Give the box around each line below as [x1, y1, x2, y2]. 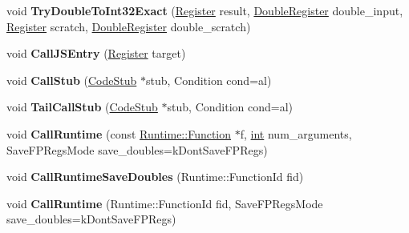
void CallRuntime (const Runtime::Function [6, 125, 232, 142]
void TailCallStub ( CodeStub [6, 98, 158, 115]
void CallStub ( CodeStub [6, 71, 137, 88]
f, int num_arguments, [240, 125, 352, 142]
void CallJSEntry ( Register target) [6, 45, 186, 62]
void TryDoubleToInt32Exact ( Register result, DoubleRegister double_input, [6, 2, 403, 18]
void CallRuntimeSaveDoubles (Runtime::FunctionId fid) [6, 168, 304, 185]
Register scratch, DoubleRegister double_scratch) [6, 18, 251, 34]
